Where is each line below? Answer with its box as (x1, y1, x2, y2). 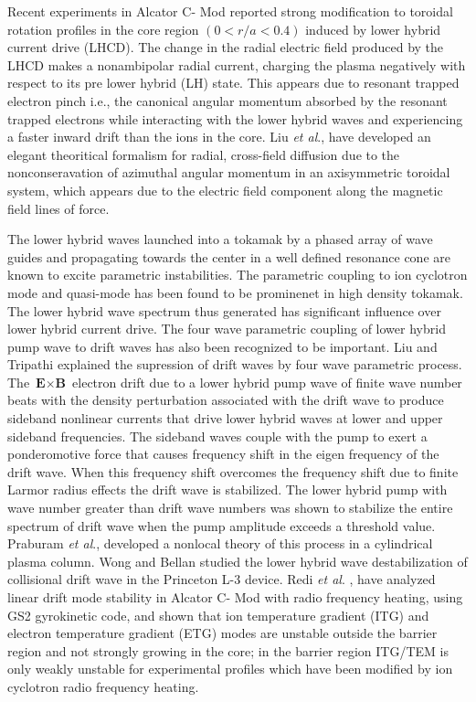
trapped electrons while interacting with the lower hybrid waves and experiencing (7, 109, 463, 128)
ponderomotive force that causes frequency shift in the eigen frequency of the (7, 444, 439, 463)
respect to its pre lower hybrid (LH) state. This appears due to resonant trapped (7, 73, 460, 92)
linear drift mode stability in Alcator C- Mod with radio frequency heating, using (7, 588, 463, 606)
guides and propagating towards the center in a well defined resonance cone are (7, 247, 450, 266)
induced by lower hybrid (305, 19, 441, 38)
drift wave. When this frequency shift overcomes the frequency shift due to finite (7, 462, 459, 481)
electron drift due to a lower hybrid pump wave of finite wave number (72, 372, 462, 391)
